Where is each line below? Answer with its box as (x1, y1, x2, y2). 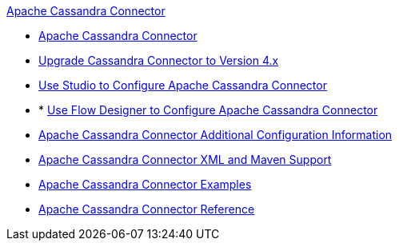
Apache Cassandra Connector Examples (38, 177, 252, 191)
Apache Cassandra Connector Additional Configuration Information (38, 128, 393, 141)
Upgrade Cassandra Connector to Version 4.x (38, 54, 279, 67)
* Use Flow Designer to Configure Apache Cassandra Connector (38, 103, 378, 117)
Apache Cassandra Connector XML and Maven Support (38, 153, 332, 166)
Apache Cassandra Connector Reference (38, 202, 255, 216)
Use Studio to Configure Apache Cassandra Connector (38, 78, 327, 92)
